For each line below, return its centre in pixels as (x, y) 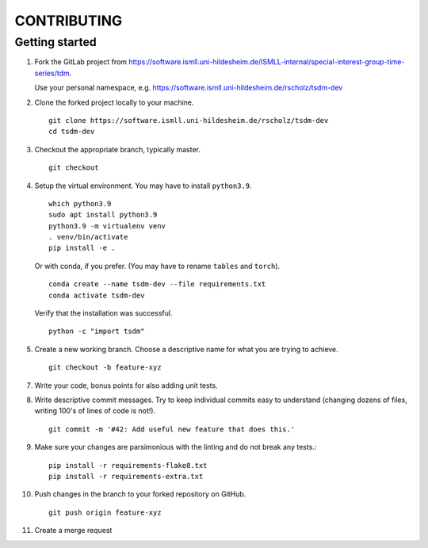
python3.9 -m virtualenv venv (107, 226)
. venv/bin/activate (88, 237)
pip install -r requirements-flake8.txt (128, 465)
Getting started (55, 42)
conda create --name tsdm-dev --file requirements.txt (157, 284)
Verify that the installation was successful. (104, 313)
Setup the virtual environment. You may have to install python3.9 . (143, 186)
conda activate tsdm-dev (97, 295)
